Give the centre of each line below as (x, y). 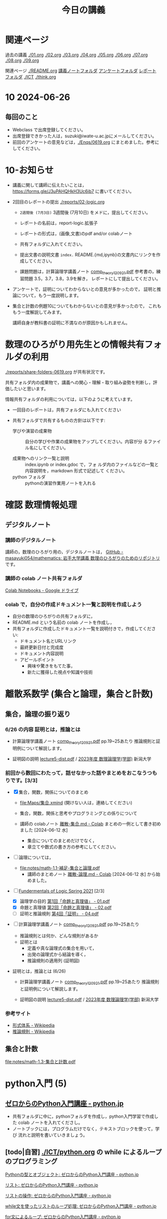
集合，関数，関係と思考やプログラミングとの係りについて (79, 813)
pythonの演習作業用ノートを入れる (60, 483)
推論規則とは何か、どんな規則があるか (59, 936)
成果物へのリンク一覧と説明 (41, 458)
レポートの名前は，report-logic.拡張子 (59, 223)
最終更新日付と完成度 (42, 648)
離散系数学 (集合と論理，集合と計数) (79, 694)
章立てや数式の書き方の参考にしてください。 (73, 847)
